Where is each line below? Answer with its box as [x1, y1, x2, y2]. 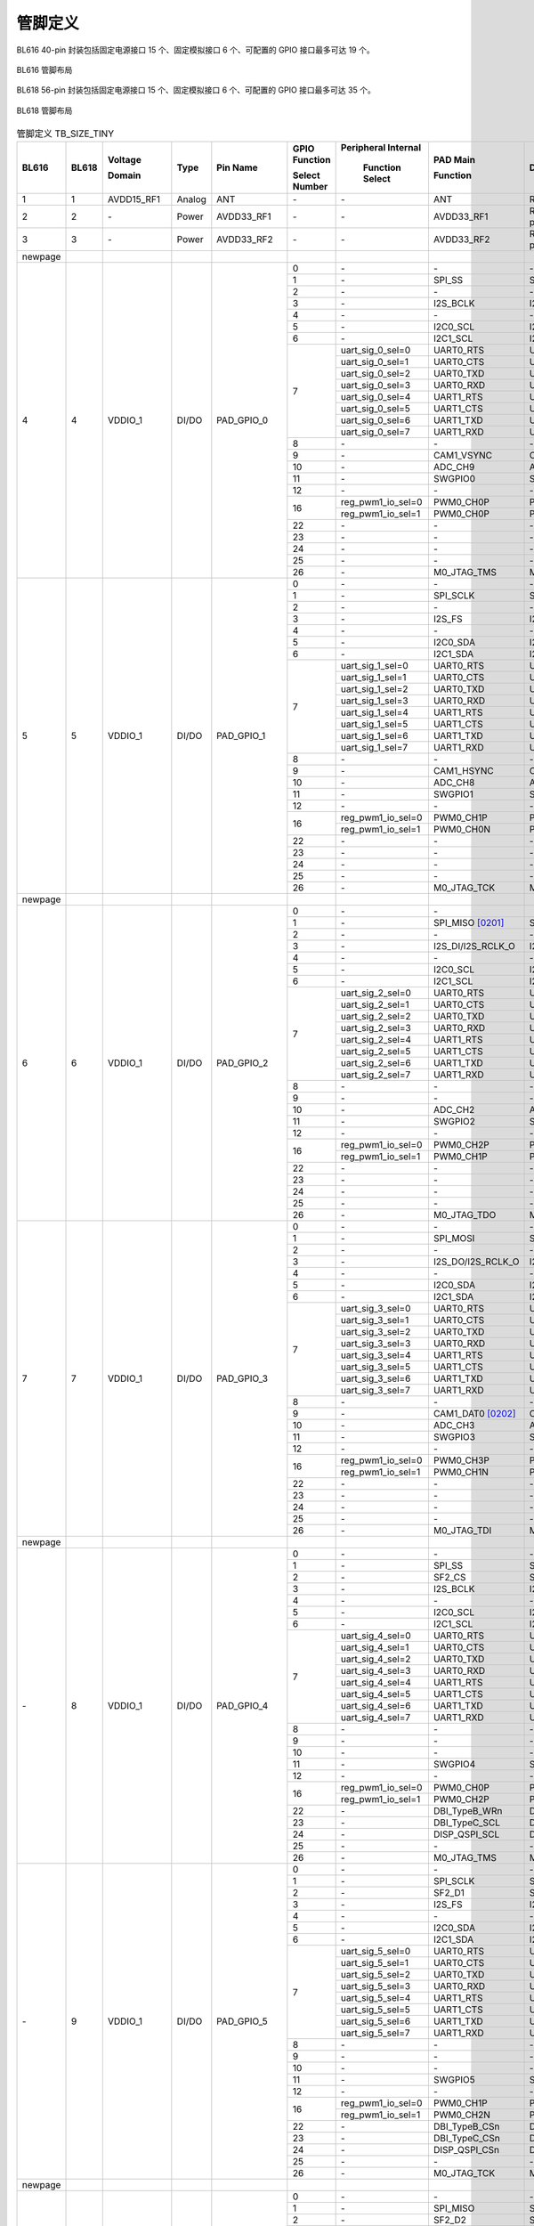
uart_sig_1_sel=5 [340, 718, 409, 730]
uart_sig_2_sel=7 [340, 1068, 411, 1081]
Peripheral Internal [340, 142, 422, 154]
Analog [176, 193, 206, 206]
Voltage [107, 154, 142, 167]
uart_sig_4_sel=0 [340, 1629, 411, 1642]
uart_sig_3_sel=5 [340, 1361, 411, 1373]
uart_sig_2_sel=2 [340, 1011, 411, 1023]
